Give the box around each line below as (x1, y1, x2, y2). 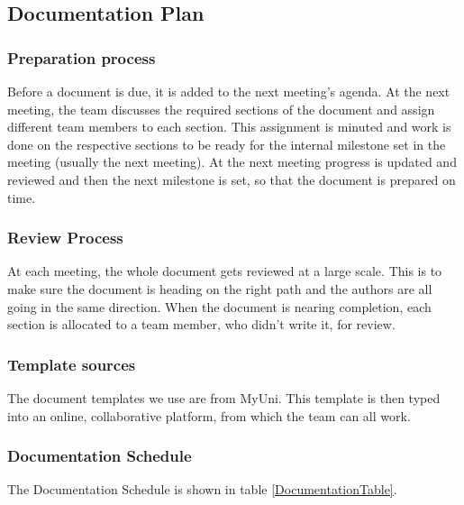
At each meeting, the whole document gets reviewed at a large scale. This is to (7, 262, 442, 280)
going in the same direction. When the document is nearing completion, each (7, 297, 432, 316)
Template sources (7, 353, 136, 375)
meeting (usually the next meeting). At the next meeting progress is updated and (7, 152, 457, 171)
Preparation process (7, 46, 156, 69)
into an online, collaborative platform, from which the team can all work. (7, 406, 411, 425)
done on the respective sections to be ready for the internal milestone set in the (7, 134, 446, 153)
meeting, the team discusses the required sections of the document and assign (7, 99, 435, 118)
